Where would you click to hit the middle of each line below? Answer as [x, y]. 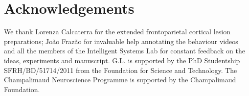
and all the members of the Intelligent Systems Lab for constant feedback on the [124, 51]
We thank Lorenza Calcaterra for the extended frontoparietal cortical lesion [117, 32]
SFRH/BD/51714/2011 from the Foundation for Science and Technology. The [121, 70]
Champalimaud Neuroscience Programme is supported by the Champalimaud [120, 80]
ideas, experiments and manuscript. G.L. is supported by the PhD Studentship [122, 60]
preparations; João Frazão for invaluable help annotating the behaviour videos [121, 41]
